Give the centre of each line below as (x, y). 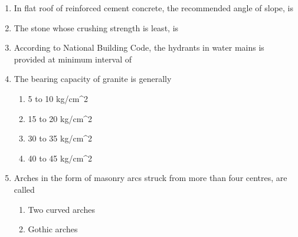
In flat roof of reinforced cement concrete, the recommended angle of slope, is (153, 8)
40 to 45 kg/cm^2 (60, 158)
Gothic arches (53, 229)
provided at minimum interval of (73, 59)
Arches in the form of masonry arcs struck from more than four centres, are (150, 178)
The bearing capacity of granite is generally (93, 79)
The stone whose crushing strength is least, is (96, 27)
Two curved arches (61, 209)
